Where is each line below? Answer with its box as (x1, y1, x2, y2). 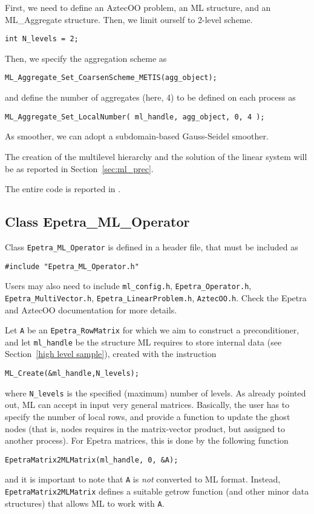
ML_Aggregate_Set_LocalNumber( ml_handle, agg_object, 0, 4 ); (5, 112, 265, 121)
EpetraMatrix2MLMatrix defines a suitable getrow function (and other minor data (5, 485, 309, 498)
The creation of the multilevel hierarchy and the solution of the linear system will (5, 150, 307, 162)
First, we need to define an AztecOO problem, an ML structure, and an (5, 1, 271, 13)
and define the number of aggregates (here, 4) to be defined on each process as (5, 91, 296, 104)
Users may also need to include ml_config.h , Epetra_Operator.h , (5, 279, 252, 292)
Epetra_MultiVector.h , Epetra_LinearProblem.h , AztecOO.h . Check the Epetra (5, 291, 307, 304)
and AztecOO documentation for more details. (5, 303, 177, 316)
